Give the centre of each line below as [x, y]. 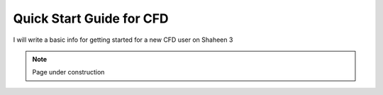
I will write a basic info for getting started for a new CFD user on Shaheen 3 [123, 40]
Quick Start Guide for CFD [91, 18]
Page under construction [68, 72]
